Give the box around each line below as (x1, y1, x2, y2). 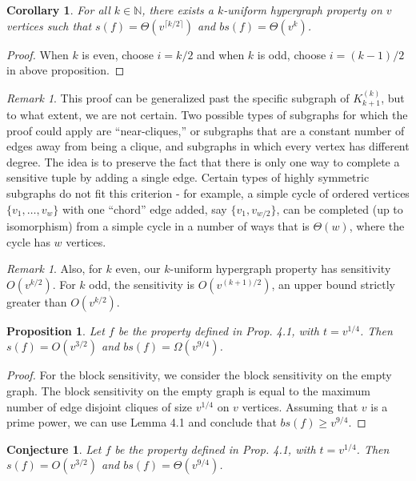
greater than (6, 293, 67, 310)
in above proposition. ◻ (6, 62, 125, 78)
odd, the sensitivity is (89, 275, 194, 292)
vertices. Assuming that (242, 398, 358, 415)
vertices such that (6, 17, 92, 34)
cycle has (6, 233, 50, 250)
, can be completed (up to (276, 200, 403, 217)
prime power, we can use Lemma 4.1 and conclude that (6, 414, 277, 431)
